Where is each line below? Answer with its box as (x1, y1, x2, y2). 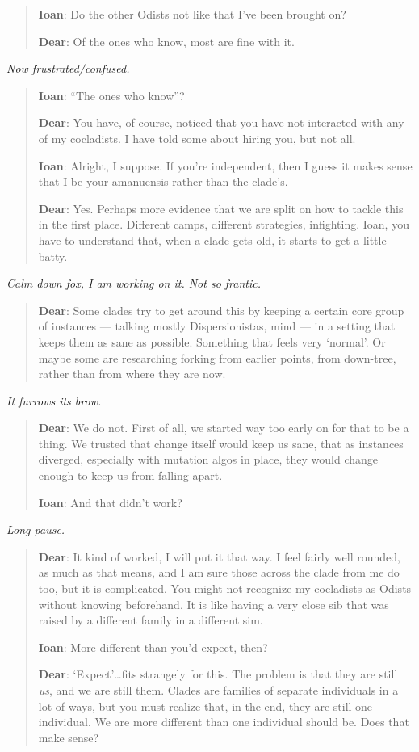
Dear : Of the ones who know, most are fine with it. (38, 32, 295, 49)
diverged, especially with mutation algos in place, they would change (38, 451, 378, 468)
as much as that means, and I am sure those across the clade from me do (38, 564, 400, 581)
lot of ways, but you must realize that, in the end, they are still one (38, 697, 373, 714)
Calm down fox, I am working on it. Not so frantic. (6, 275, 262, 292)
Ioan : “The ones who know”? (38, 86, 185, 103)
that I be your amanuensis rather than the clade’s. (38, 173, 288, 190)
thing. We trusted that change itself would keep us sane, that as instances (38, 435, 404, 452)
